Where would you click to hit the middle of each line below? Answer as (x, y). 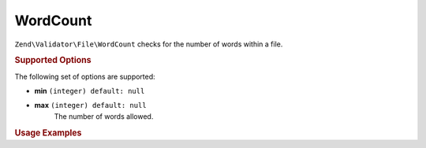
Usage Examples (48, 132)
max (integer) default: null (90, 105)
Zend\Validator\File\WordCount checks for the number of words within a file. (149, 44)
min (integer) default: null (90, 91)
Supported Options (53, 61)
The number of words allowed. (104, 116)
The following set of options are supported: (85, 76)
